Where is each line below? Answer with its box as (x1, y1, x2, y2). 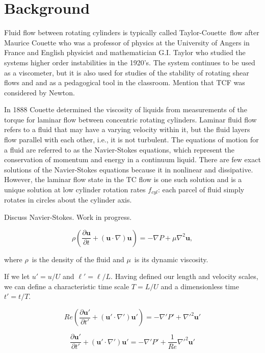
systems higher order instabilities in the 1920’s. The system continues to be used (4, 57, 255, 67)
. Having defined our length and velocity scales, (111, 271, 258, 282)
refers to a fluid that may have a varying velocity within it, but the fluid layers (4, 124, 250, 135)
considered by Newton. (4, 87, 75, 97)
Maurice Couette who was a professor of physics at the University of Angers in (4, 37, 250, 47)
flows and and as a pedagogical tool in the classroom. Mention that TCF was (4, 77, 245, 88)
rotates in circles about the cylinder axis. (4, 194, 132, 205)
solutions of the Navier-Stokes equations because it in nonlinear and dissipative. (4, 164, 253, 174)
